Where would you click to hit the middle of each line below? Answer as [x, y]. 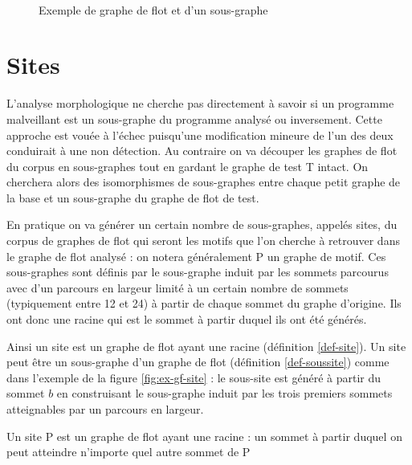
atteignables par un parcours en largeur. [105, 409]
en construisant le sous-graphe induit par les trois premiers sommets [224, 393]
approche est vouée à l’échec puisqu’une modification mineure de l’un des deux [200, 135]
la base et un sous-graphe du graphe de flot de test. [133, 197]
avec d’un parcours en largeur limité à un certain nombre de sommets [177, 287]
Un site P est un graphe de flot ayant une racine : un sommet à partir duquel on [204, 436]
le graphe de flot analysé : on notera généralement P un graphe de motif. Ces [196, 256]
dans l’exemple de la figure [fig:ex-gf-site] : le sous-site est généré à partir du [194, 377]
